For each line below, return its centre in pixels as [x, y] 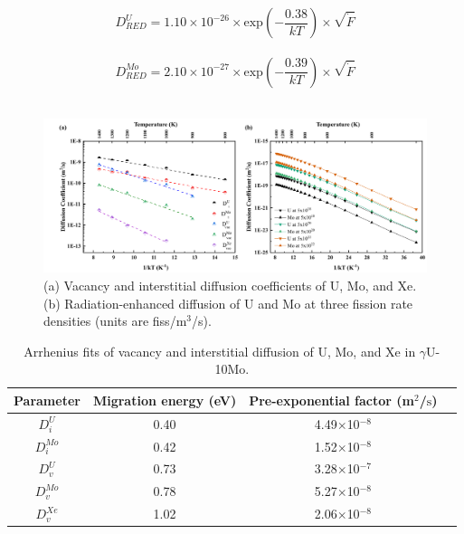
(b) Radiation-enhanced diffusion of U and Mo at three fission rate [228, 303]
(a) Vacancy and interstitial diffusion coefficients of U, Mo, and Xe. [230, 285]
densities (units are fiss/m [115, 321]
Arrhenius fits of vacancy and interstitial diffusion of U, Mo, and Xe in [220, 351]
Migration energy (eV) [165, 400]
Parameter [47, 400]
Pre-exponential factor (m [331, 400]
